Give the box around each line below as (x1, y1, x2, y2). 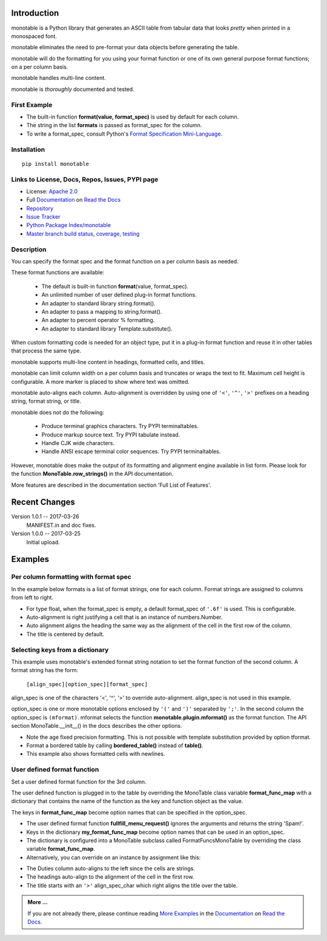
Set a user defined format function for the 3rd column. (11, 778, 147, 785)
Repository (26, 205, 54, 212)
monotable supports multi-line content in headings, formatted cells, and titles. (11, 358, 205, 366)
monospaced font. (11, 32, 58, 39)
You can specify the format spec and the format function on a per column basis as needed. (11, 257, 239, 265)
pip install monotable (22, 160, 90, 167)
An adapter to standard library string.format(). (41, 300, 156, 307)
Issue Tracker (26, 213, 61, 220)
